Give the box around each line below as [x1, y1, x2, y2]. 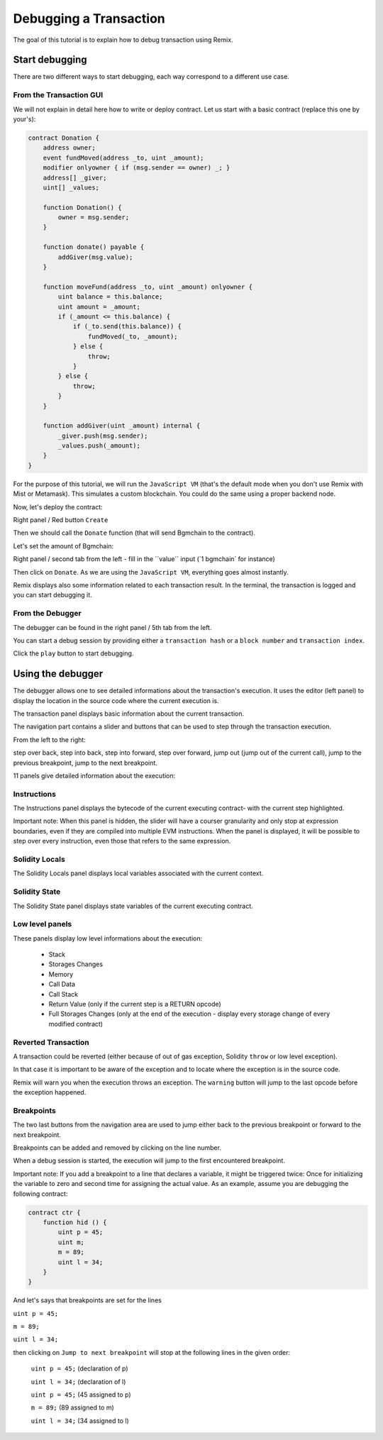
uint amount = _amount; [57, 302, 141, 311]
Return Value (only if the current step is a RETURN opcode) [48, 1000, 221, 1008]
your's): [13, 114, 36, 123]
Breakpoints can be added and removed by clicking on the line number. [13, 1143, 221, 1152]
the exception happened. [13, 1088, 87, 1097]
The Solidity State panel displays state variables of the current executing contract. [13, 902, 253, 910]
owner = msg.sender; [57, 214, 130, 221]
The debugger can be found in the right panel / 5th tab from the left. [13, 623, 212, 631]
